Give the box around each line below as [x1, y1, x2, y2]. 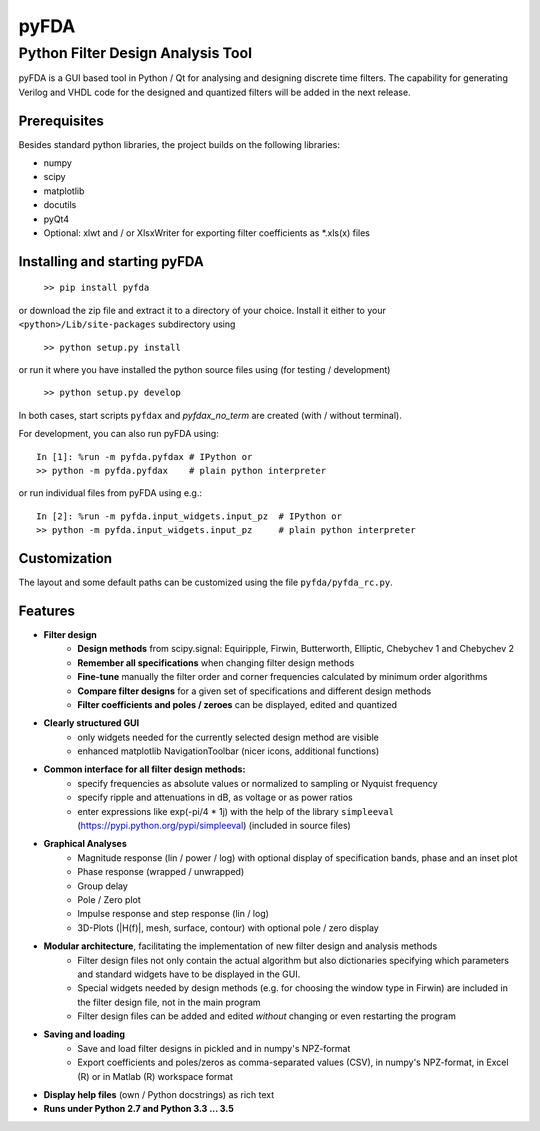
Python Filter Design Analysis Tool [18, 44, 252, 62]
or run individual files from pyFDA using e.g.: [18, 487, 202, 499]
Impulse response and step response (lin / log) [77, 908, 270, 920]
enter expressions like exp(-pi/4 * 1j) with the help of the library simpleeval [77, 805, 395, 817]
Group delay [77, 880, 129, 892]
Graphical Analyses [43, 838, 127, 850]
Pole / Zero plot [77, 893, 142, 905]
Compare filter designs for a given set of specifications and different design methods [77, 685, 432, 697]
